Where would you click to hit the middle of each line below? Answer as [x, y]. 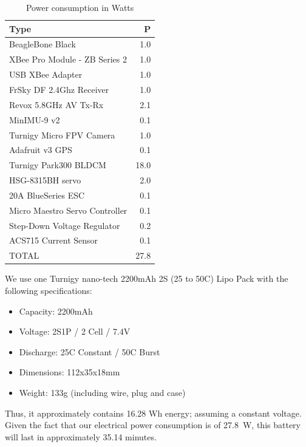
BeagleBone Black [42, 44]
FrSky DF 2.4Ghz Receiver [59, 89]
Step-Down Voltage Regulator [65, 225]
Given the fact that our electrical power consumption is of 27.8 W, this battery [153, 425]
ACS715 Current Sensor [54, 240]
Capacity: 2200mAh [56, 311]
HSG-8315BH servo [45, 180]
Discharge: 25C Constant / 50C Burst [90, 351]
